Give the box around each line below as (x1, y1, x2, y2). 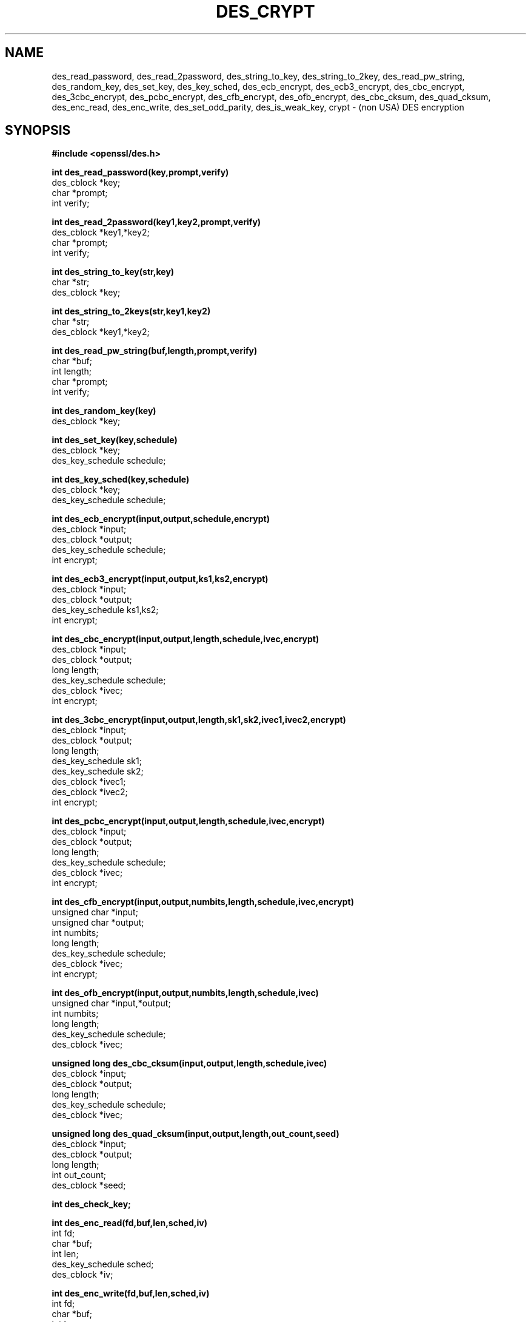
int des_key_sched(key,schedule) (52, 474, 190, 485)
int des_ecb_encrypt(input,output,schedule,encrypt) (52, 514, 270, 524)
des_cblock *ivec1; (52, 776, 126, 787)
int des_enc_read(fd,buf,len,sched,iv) (52, 1218, 207, 1229)
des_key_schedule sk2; (52, 766, 144, 777)
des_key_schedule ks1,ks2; (52, 605, 159, 615)
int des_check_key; (52, 1199, 131, 1210)
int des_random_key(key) (52, 405, 156, 416)
